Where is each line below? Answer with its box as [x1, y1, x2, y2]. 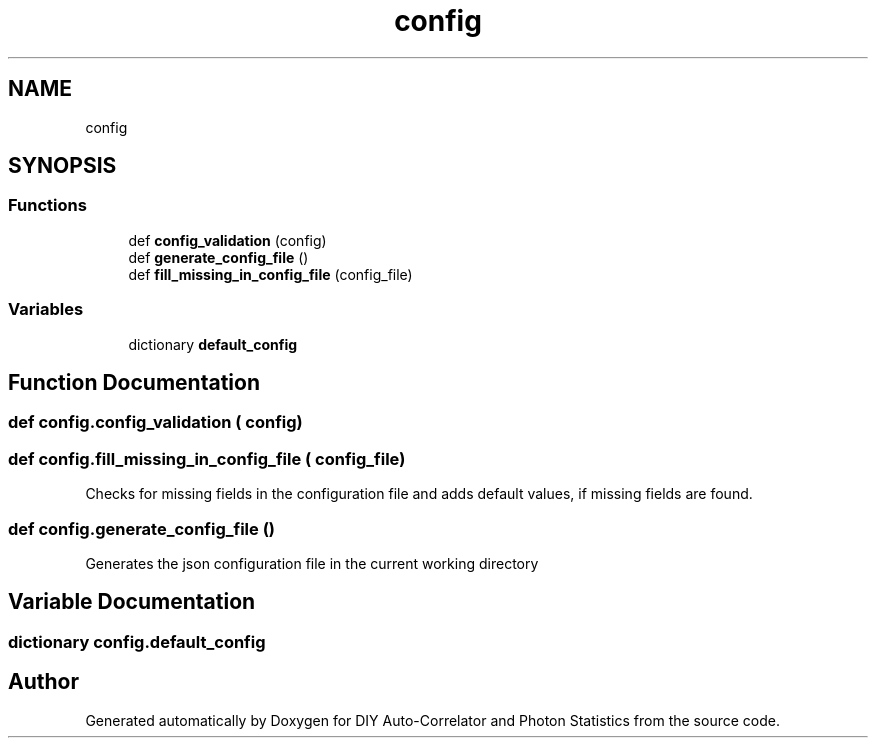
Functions [8, 195, 87, 216]
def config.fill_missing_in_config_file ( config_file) [8, 448, 406, 469]
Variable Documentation [8, 589, 256, 615]
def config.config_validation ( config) [8, 412, 303, 433]
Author [8, 669, 79, 695]
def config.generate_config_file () [8, 518, 275, 539]
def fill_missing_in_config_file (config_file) [128, 265, 413, 283]
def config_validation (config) [128, 231, 327, 249]
